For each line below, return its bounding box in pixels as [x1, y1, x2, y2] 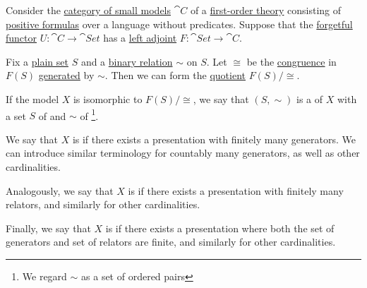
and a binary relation [80, 54, 173, 68]
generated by [38, 68, 95, 83]
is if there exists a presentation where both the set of [105, 220, 335, 235]
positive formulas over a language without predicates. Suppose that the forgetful [6, 16, 353, 31]
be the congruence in [246, 54, 337, 68]
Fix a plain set [6, 54, 68, 68]
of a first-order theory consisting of [190, 3, 342, 17]
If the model [6, 91, 59, 106]
